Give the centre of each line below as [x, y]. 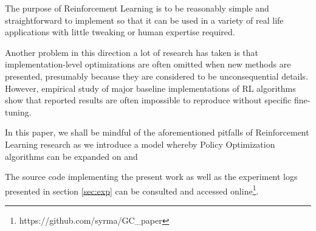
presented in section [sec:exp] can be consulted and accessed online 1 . [132, 190]
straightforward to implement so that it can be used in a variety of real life [144, 20]
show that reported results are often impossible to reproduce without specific [148, 100]
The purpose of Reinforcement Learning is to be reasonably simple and [137, 8]
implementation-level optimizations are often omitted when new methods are [148, 64]
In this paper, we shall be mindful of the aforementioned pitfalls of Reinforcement [157, 132]
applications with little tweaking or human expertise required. [120, 32]
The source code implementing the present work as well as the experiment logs [151, 177]
